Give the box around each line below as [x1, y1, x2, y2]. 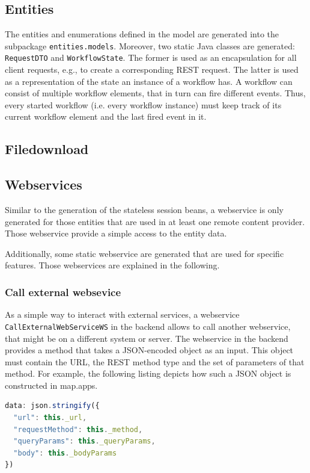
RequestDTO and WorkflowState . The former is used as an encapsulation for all [5, 51, 297, 64]
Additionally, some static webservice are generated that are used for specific [5, 247, 284, 259]
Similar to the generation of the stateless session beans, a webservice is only [5, 203, 284, 216]
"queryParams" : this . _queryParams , [13, 437, 156, 446]
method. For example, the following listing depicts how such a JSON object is [5, 367, 291, 380]
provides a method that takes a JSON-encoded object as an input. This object [5, 344, 294, 356]
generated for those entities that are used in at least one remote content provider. [5, 215, 305, 227]
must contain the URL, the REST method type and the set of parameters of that [5, 355, 305, 368]
